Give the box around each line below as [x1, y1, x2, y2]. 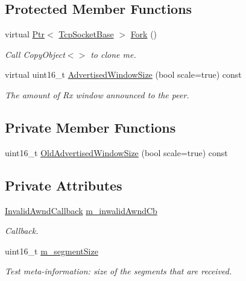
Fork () [130, 28, 157, 40]
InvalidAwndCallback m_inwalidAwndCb [5, 204, 157, 216]
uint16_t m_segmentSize [5, 244, 98, 257]
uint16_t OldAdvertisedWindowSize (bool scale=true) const [5, 146, 228, 159]
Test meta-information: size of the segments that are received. [5, 265, 232, 277]
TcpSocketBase [58, 28, 114, 40]
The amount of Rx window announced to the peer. [5, 88, 189, 101]
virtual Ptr [5, 28, 45, 40]
